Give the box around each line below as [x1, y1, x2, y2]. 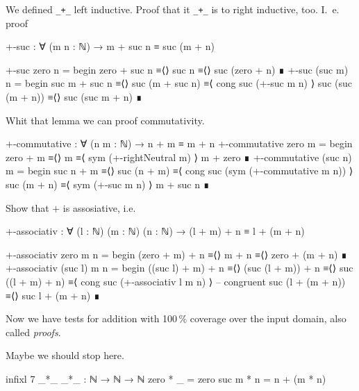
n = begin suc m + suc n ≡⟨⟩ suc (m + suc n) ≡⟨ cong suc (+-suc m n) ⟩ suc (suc [6, 76, 352, 90]
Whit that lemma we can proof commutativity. [6, 113, 205, 127]
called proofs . [6, 324, 61, 339]
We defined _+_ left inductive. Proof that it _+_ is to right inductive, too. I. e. [6, 2, 340, 16]
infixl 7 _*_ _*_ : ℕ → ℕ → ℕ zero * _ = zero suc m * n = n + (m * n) [6, 371, 326, 385]
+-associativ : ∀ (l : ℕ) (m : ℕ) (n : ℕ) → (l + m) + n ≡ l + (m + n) [6, 224, 305, 238]
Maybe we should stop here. [6, 348, 124, 363]
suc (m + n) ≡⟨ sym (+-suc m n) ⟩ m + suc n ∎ [6, 177, 210, 191]
